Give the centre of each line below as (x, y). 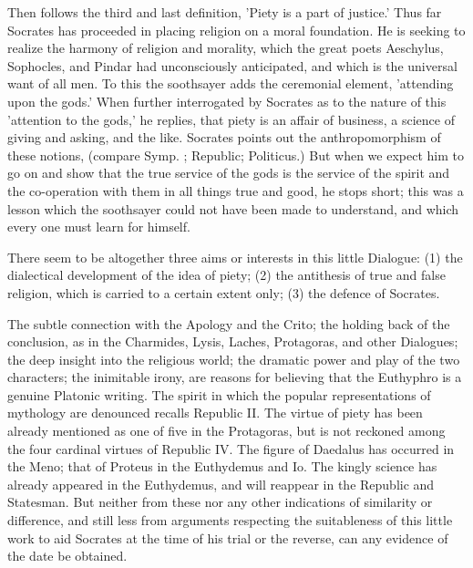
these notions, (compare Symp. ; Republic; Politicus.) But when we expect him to (236, 155)
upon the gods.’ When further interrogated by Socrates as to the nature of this (227, 101)
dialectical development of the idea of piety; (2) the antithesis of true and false (226, 275)
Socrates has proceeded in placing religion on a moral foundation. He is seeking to (236, 30)
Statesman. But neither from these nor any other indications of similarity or (220, 502)
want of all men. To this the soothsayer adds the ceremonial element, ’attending (231, 83)
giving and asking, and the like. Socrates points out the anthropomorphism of (224, 137)
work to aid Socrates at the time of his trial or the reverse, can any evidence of (228, 537)
